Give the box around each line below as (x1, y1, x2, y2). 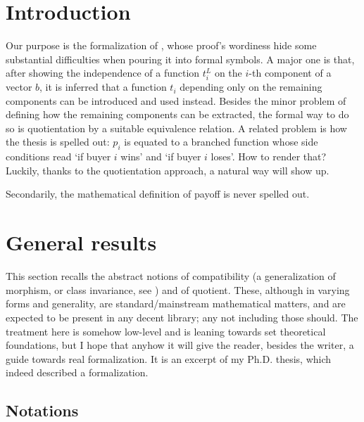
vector (6, 79, 32, 94)
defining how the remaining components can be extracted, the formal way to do (6, 107, 349, 122)
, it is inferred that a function (39, 79, 167, 94)
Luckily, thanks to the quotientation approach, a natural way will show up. (6, 162, 330, 177)
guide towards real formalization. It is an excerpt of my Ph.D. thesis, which (6, 351, 332, 366)
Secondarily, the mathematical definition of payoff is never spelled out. (6, 186, 310, 201)
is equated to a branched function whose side (124, 134, 318, 149)
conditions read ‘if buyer (6, 149, 111, 164)
